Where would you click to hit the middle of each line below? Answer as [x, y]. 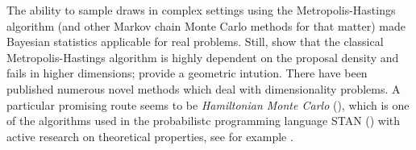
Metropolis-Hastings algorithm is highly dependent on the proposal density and [203, 57]
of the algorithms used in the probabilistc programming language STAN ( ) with [204, 121]
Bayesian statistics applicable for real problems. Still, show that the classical [195, 42]
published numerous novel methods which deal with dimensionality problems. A [204, 88]
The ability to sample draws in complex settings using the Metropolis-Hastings [201, 10]
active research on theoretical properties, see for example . [150, 136]
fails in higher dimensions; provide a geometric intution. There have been [187, 73]
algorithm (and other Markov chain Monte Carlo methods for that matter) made [206, 25]
